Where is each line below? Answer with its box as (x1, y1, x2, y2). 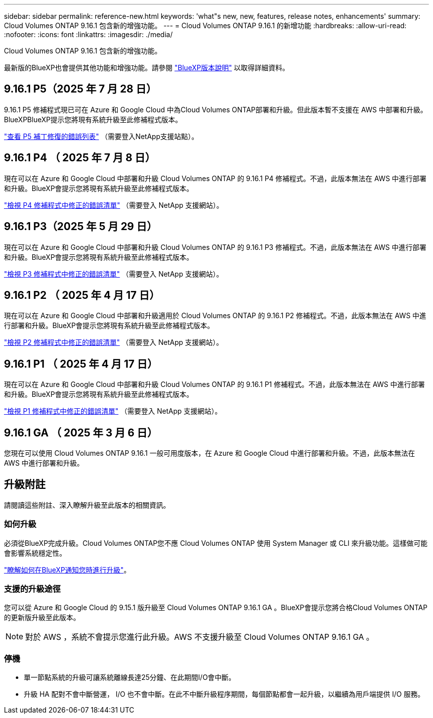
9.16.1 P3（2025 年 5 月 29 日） (4, 220, 157, 233)
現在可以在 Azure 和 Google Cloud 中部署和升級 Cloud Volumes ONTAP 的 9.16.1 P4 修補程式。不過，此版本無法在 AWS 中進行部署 (4, 174, 427, 183)
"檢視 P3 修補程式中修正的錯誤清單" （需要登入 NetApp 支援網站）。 (4, 269, 223, 278)
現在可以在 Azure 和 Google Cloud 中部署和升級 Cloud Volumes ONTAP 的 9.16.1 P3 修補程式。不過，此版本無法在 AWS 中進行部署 (4, 242, 427, 251)
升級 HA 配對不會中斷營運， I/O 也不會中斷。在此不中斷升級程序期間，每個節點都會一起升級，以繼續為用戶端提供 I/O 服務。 (24, 690, 425, 699)
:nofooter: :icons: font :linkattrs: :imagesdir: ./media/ (4, 30, 173, 39)
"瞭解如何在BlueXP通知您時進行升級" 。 (4, 565, 131, 574)
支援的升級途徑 (4, 584, 61, 594)
